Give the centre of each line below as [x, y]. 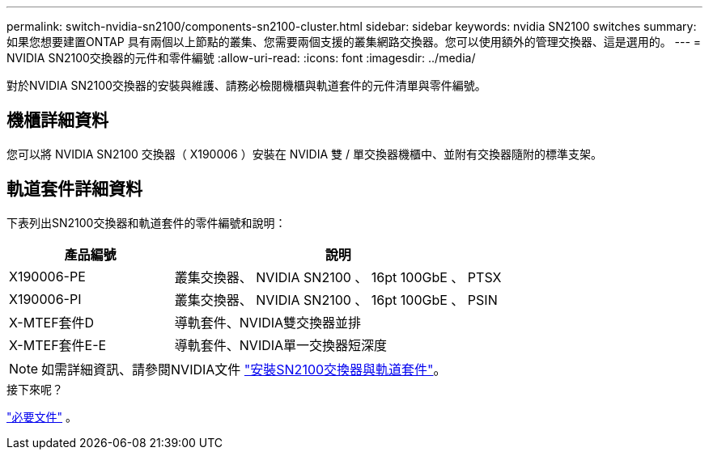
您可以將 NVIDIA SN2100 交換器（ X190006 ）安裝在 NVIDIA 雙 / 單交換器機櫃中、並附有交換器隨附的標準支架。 [304, 154]
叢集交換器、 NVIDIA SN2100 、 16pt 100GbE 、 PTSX [338, 277]
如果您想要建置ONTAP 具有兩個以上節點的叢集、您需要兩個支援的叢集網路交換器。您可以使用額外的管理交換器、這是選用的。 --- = [354, 42]
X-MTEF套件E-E [58, 345]
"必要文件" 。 [42, 416]
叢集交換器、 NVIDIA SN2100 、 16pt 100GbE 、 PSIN [336, 300]
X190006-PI [45, 299]
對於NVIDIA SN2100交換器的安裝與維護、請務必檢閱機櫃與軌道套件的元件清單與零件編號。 [246, 85]
